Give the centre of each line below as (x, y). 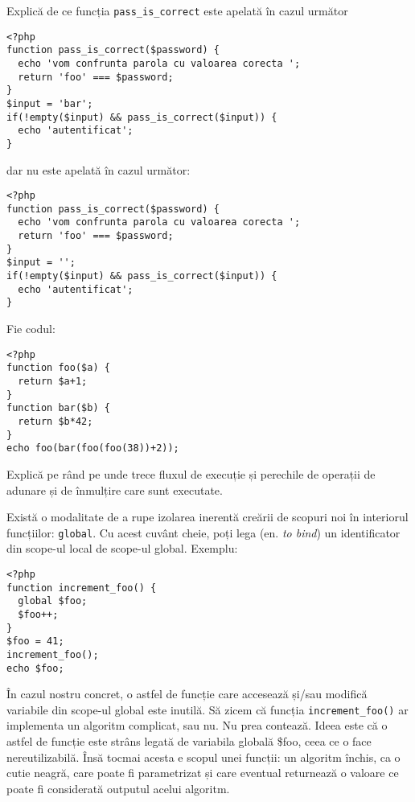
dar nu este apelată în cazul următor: (99, 169)
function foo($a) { (58, 368)
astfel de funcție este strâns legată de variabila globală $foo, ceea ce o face (189, 741)
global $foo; (53, 601)
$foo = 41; (35, 642)
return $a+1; (53, 381)
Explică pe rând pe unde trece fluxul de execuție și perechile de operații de (191, 473)
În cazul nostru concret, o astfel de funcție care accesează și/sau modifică (187, 694)
